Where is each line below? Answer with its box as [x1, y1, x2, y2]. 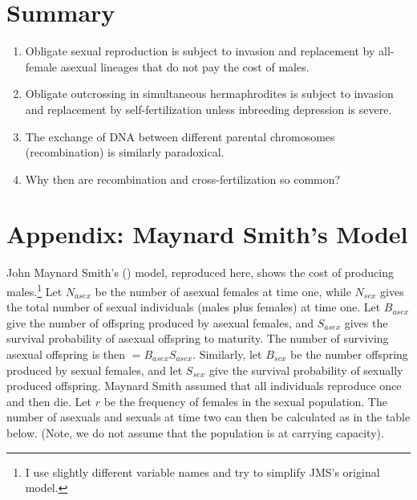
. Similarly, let [192, 346, 262, 363]
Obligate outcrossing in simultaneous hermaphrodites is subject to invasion [25, 85, 394, 102]
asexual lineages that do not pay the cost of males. [60, 58, 310, 75]
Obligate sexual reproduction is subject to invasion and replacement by [25, 43, 375, 59]
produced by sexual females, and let [6, 361, 183, 378]
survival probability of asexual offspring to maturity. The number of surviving [6, 330, 389, 347]
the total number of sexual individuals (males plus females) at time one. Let [6, 299, 381, 315]
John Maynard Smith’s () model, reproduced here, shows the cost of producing [6, 264, 394, 281]
